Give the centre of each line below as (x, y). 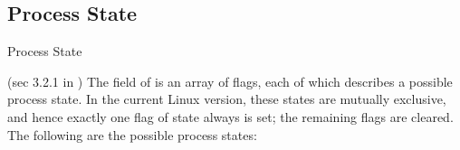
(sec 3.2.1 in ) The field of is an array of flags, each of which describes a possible (230, 81)
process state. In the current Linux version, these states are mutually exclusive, (227, 99)
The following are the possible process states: (132, 134)
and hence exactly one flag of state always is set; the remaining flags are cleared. (230, 116)
